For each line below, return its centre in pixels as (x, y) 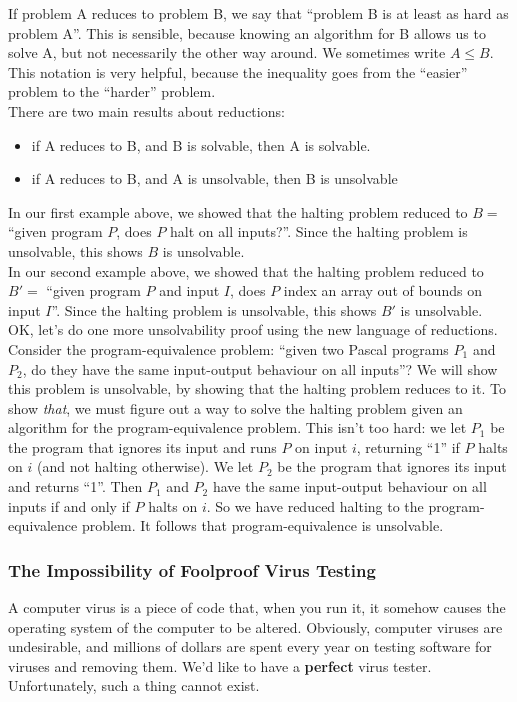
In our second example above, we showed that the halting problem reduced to (246, 270)
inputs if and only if (69, 505)
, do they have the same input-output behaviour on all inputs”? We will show (260, 368)
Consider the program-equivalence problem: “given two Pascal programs (228, 348)
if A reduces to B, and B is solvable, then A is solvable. (201, 144)
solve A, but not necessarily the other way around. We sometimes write (227, 52)
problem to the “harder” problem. (112, 91)
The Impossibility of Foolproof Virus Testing (192, 569)
